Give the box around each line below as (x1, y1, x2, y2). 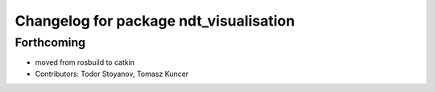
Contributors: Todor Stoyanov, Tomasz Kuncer (35, 69, 189, 78)
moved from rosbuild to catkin (35, 58, 135, 67)
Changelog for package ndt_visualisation (14, 12, 296, 30)
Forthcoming (14, 35, 86, 50)
